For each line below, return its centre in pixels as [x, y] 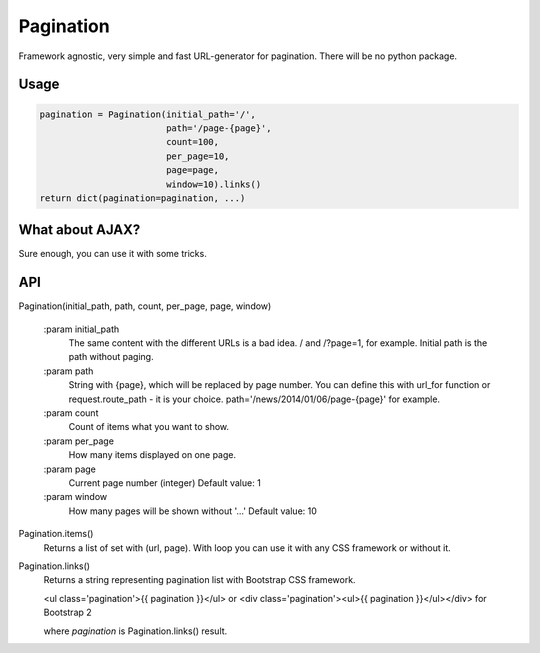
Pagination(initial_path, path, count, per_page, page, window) [145, 306]
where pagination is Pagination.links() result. [135, 631]
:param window [75, 497]
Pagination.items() [56, 534]
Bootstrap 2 [67, 612]
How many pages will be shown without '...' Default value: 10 [192, 511]
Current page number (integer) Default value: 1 [165, 482]
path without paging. [111, 357]
